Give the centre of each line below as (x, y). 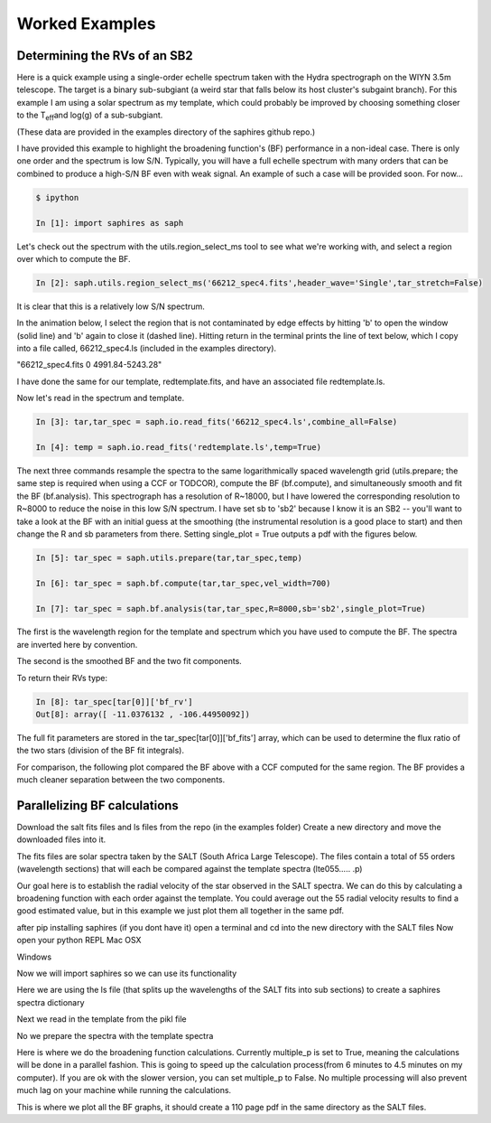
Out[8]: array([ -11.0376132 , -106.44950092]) (143, 715)
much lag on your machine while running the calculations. (124, 1090)
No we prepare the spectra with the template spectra (115, 1035)
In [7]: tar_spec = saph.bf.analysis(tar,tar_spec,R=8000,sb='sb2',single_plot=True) (231, 608)
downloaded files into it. (61, 839)
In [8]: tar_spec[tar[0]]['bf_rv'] (114, 702)
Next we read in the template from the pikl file (102, 1019)
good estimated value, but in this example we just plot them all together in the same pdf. (181, 911)
